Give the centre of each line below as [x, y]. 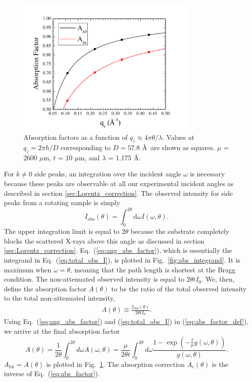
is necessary [207, 174]
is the [220, 364]
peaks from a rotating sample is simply [62, 202]
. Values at [178, 137]
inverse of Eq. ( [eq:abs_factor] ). [52, 373]
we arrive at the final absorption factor [62, 331]
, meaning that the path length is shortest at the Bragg [153, 269]
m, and [89, 157]
